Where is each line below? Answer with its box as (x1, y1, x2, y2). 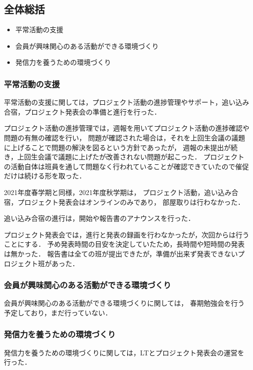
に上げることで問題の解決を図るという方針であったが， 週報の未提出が (4, 142, 231, 152)
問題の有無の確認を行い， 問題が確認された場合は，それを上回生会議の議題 (4, 132, 245, 142)
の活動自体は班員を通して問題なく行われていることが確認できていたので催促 (4, 161, 249, 171)
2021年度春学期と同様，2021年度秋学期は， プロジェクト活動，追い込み (4, 187, 232, 197)
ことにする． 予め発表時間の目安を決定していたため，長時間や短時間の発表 (4, 239, 245, 249)
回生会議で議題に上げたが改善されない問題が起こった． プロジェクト (24, 152, 245, 162)
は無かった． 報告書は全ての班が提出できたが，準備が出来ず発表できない (4, 248, 238, 258)
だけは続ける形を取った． (4, 171, 86, 181)
